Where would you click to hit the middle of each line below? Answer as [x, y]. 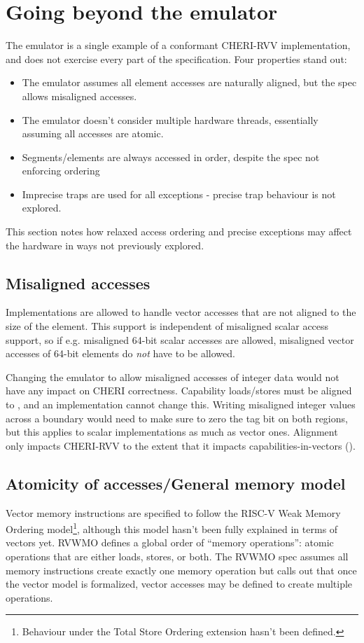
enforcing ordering [61, 171]
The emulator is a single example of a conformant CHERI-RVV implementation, [178, 45]
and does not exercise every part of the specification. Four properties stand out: [176, 58]
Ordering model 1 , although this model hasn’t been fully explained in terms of [172, 528]
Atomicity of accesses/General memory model [176, 483]
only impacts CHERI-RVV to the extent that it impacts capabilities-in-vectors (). [181, 445]
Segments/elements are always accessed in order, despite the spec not [171, 157]
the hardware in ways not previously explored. [105, 245]
